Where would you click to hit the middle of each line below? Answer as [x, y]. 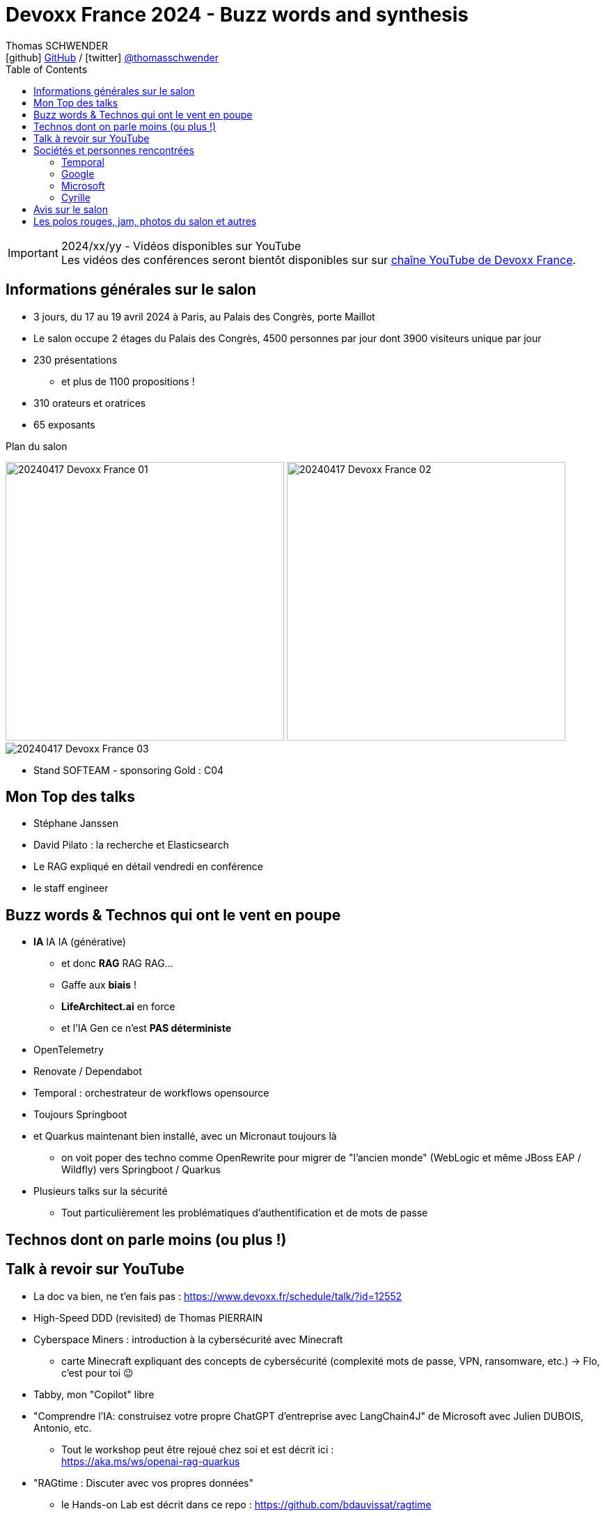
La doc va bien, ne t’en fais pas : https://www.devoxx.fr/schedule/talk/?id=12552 [218, 1296]
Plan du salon [37, 446]
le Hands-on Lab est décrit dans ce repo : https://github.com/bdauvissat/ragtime [246, 1504]
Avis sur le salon [71, 209]
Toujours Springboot [80, 1115]
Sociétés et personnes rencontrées [114, 150]
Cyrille [76, 197]
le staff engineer [71, 888]
